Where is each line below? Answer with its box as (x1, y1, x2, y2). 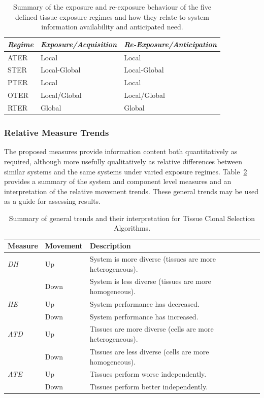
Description (89, 240, 131, 251)
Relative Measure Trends (4, 126, 109, 139)
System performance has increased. (89, 311, 199, 321)
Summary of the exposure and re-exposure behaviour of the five (13, 2, 211, 12)
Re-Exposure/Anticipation (124, 39, 217, 49)
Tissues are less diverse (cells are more (89, 346, 209, 356)
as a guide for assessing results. (4, 196, 101, 206)
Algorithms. (113, 223, 151, 233)
